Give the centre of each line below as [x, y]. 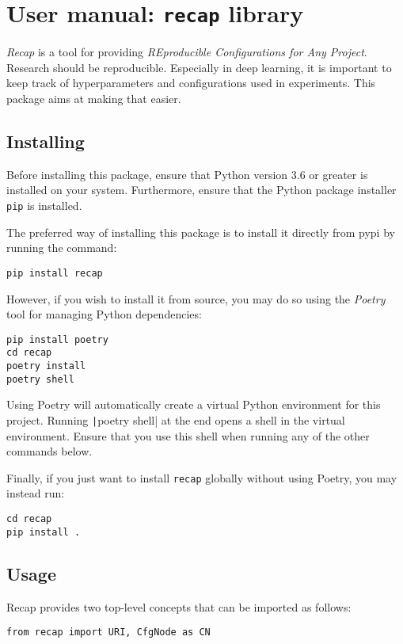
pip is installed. [44, 206]
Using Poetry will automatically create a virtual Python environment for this [194, 404]
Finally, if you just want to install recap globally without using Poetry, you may [202, 477]
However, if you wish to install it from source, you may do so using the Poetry [196, 298]
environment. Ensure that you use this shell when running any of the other [188, 435]
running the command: [62, 248]
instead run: [36, 493]
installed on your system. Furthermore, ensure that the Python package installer [201, 190]
